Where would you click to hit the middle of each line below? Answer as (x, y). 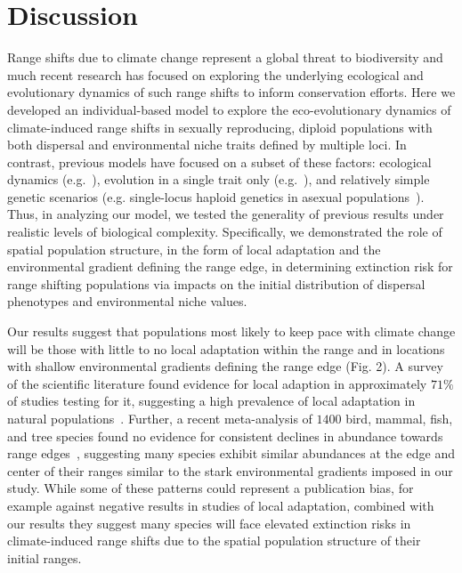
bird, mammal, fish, (399, 418)
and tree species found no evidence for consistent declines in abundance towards (225, 436)
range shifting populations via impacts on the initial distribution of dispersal (216, 283)
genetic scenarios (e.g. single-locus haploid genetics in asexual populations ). (216, 196)
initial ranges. (45, 557)
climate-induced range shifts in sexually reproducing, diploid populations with (220, 127)
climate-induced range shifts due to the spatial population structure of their (214, 541)
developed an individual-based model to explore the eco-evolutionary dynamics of (229, 109)
